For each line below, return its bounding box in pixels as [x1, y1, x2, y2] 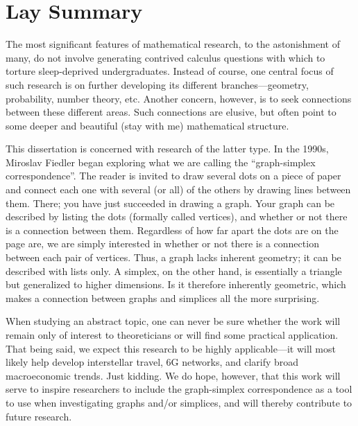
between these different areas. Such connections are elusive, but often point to [6, 105, 336, 119]
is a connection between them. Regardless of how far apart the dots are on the [6, 222, 339, 237]
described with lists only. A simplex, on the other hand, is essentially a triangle [6, 263, 342, 278]
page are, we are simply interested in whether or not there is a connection [6, 236, 319, 251]
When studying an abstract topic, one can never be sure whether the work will [6, 314, 341, 328]
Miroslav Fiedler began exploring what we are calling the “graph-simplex [6, 154, 316, 169]
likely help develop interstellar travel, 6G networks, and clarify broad [6, 355, 299, 369]
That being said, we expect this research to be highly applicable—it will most [6, 341, 336, 355]
